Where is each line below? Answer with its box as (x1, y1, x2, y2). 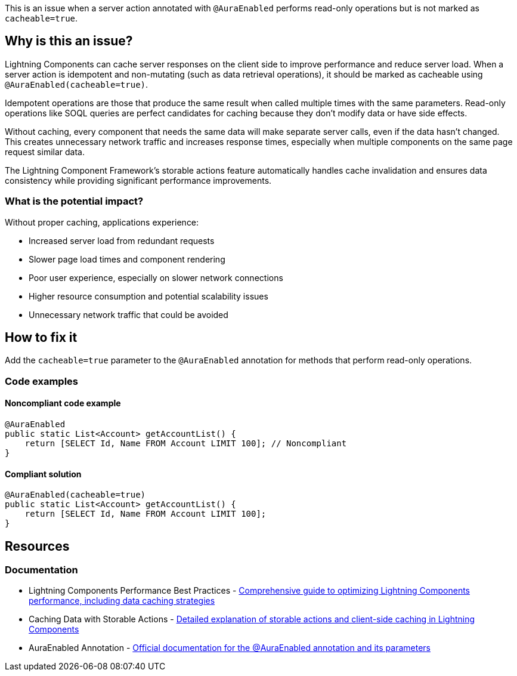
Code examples (5, 375, 79, 387)
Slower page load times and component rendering (29, 254, 225, 264)
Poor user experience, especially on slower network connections (29, 272, 283, 283)
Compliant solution (5, 468, 82, 479)
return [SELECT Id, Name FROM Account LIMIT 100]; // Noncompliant (24, 439, 347, 449)
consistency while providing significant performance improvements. (5, 175, 272, 186)
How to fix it (5, 330, 78, 345)
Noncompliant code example (5, 398, 121, 409)
